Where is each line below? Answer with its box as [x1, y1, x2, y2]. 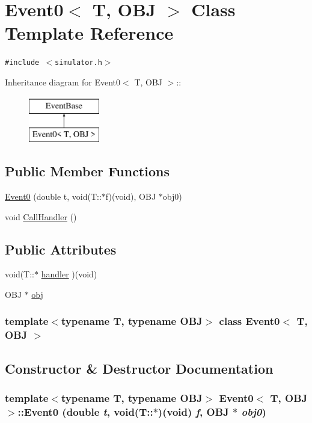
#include [5, 58, 40, 67]
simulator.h [55, 58, 102, 67]
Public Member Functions [5, 162, 170, 181]
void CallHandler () [5, 210, 77, 223]
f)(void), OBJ [105, 190, 156, 202]
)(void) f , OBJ [158, 404, 229, 419]
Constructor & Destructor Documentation [5, 359, 274, 377]
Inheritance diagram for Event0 [5, 75, 121, 88]
